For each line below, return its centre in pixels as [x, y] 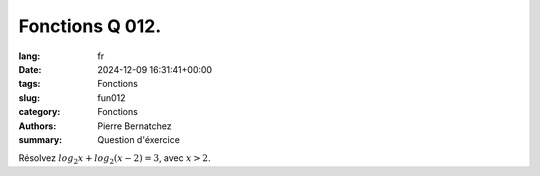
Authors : [37, 126]
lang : [29, 56]
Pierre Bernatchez [134, 126]
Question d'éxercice [138, 139]
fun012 [111, 97]
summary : [40, 139]
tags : [29, 84]
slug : [29, 97]
